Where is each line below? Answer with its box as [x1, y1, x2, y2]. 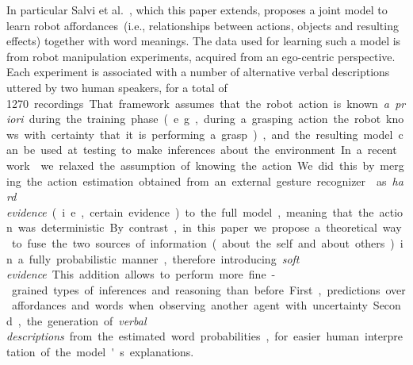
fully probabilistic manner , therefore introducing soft [29, 250, 300, 267]
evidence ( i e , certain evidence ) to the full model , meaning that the [6, 203, 374, 220]
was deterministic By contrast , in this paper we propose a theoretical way [17, 219, 402, 236]
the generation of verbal [26, 312, 147, 328]
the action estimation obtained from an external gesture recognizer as [26, 172, 387, 189]
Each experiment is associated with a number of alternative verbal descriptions [6, 63, 390, 80]
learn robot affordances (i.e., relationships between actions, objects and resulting [6, 17, 399, 33]
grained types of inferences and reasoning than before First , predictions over [11, 281, 406, 298]
